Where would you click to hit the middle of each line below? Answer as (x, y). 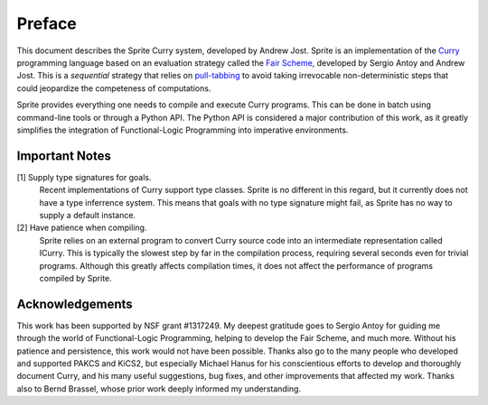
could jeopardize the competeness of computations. (114, 88)
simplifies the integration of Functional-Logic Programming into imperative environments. (183, 130)
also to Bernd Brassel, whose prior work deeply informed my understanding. (159, 389)
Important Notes (64, 156)
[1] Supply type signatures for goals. (84, 177)
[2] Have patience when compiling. (82, 228)
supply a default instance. (87, 215)
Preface (47, 23)
